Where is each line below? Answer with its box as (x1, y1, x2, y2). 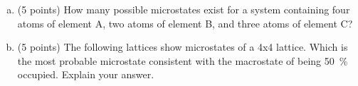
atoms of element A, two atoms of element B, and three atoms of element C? (17, 16, 353, 30)
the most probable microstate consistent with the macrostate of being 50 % (17, 53, 348, 68)
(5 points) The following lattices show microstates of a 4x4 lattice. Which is (17, 39, 348, 54)
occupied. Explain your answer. (17, 67, 154, 82)
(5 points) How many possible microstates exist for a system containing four (17, 2, 350, 16)
